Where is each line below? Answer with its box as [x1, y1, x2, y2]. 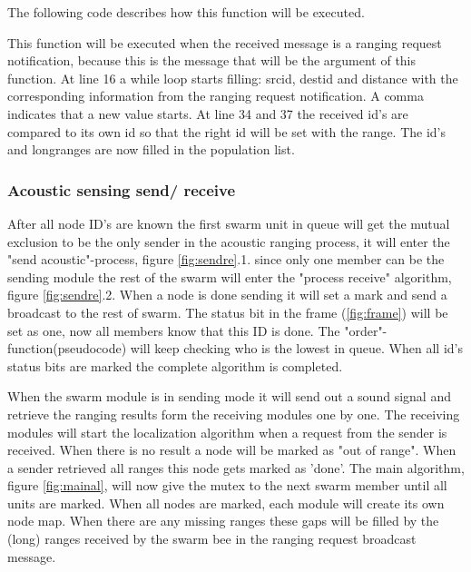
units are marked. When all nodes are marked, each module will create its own [7, 493, 445, 512]
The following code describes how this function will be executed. [7, 3, 365, 21]
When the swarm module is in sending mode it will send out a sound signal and [7, 387, 451, 406]
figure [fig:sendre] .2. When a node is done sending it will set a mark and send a [7, 285, 447, 304]
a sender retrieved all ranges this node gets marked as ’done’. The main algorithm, [7, 458, 465, 477]
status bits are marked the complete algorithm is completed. [7, 356, 343, 375]
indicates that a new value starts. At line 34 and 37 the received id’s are [7, 104, 408, 123]
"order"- [344, 321, 388, 340]
